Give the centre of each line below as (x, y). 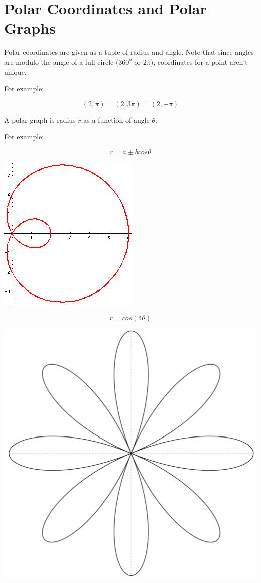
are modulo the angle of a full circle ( (61, 61)
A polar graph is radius (40, 120)
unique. (15, 71)
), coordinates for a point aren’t (199, 61)
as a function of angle (116, 120)
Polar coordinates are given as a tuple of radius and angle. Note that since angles (129, 52)
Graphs (30, 28)
